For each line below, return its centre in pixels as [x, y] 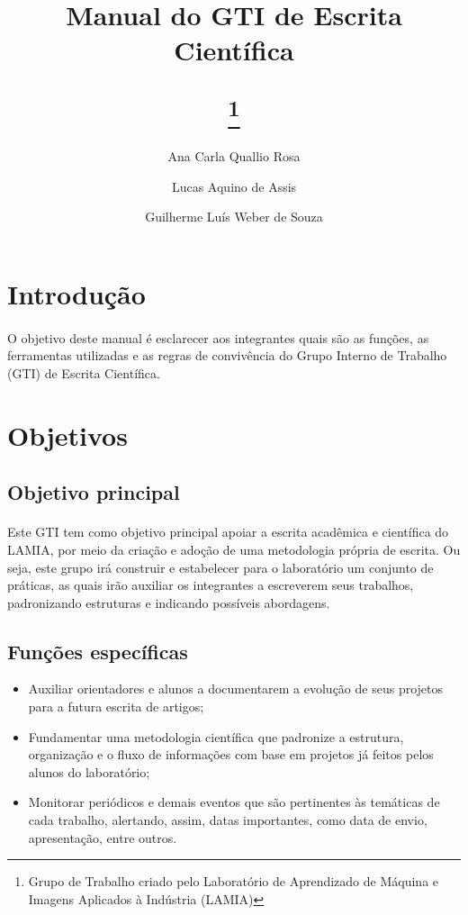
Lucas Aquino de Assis [234, 186]
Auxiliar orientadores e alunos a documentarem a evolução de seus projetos [236, 689]
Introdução [76, 294]
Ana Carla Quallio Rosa [234, 156]
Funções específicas [98, 651]
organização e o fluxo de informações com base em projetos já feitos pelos [231, 754]
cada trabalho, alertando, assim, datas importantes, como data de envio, [228, 820]
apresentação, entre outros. [103, 837]
